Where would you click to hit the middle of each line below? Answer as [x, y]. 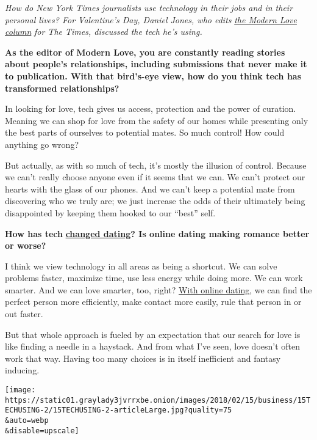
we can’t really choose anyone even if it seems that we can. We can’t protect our [155, 177]
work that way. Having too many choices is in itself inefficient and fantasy [143, 358]
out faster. [24, 314]
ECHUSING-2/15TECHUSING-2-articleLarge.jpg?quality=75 [119, 410]
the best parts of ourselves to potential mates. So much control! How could [145, 132]
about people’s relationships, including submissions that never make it [156, 64]
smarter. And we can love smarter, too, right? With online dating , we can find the [158, 289]
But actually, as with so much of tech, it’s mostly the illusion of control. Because [156, 165]
